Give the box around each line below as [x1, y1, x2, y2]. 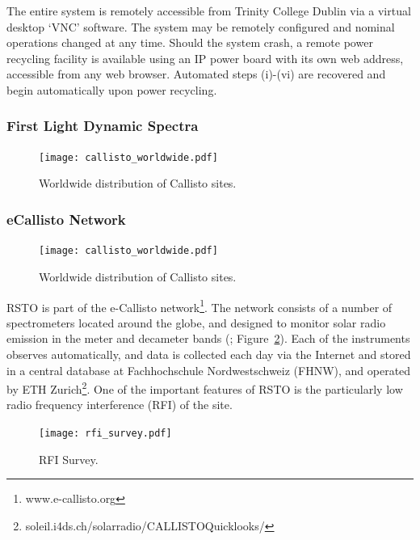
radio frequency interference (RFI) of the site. [6, 396, 233, 413]
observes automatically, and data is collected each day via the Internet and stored [6, 345, 411, 362]
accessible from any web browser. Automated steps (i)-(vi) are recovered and [6, 65, 386, 82]
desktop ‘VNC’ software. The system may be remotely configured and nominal [6, 18, 395, 35]
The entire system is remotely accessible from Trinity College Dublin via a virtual [6, 2, 411, 19]
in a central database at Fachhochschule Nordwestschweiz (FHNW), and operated [6, 361, 411, 378]
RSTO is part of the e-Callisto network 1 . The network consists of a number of [6, 296, 393, 315]
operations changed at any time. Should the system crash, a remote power [6, 34, 373, 51]
